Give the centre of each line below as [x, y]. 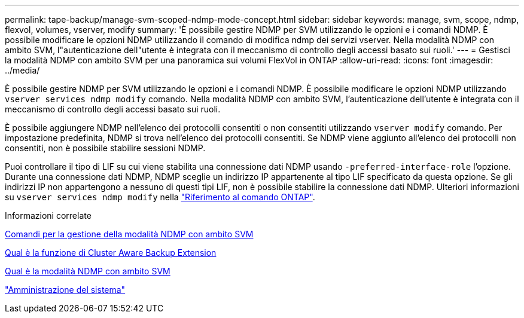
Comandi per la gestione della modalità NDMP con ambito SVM [129, 234]
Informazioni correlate [48, 215]
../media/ [22, 70]
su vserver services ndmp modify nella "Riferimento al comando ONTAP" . [160, 197]
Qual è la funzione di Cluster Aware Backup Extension [111, 253]
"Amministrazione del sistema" [65, 290]
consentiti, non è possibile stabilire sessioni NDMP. [105, 148]
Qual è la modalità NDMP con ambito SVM [88, 271]
